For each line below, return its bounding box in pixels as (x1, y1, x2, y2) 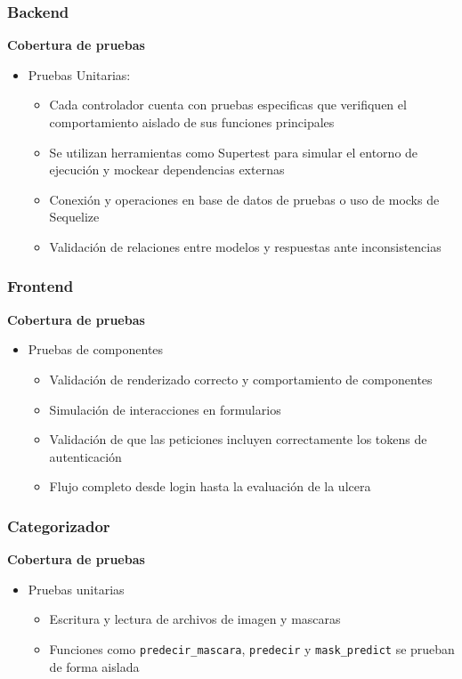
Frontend (7, 275, 74, 297)
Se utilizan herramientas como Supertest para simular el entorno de (49, 142, 418, 161)
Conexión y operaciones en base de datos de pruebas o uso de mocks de (49, 190, 440, 208)
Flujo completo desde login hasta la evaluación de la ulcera (49, 477, 371, 496)
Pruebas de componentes (28, 340, 164, 359)
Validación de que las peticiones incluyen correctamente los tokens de (49, 430, 427, 449)
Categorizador (7, 514, 110, 537)
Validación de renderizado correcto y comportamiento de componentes (49, 369, 433, 388)
